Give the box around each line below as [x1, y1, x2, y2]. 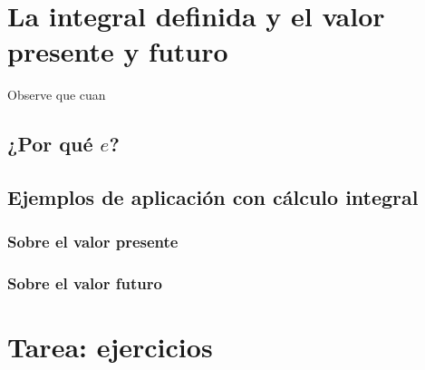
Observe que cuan [7, 85, 106, 104]
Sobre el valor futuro [7, 272, 162, 295]
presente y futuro [7, 33, 228, 70]
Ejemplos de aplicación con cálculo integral [7, 183, 419, 211]
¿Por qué [7, 130, 93, 158]
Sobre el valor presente [7, 230, 179, 253]
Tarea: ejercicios [7, 328, 213, 365]
